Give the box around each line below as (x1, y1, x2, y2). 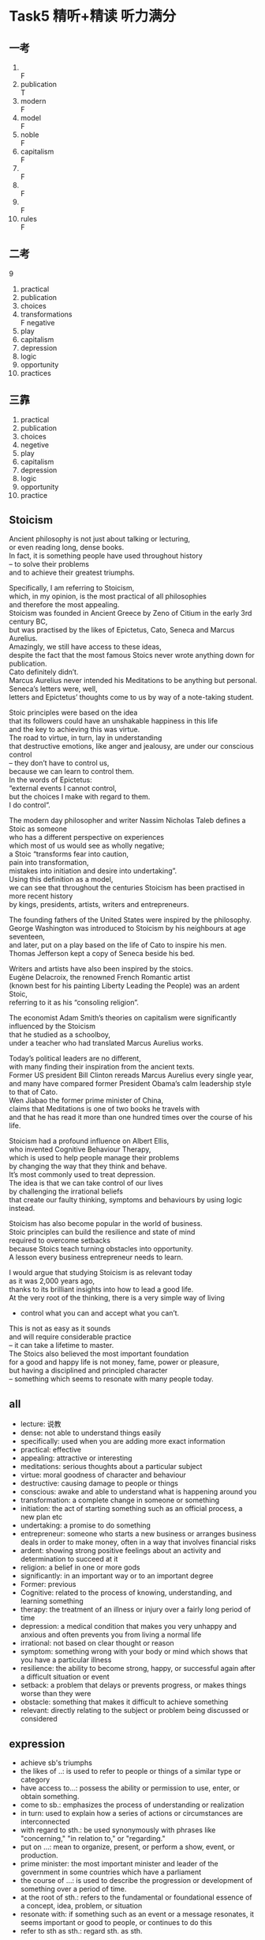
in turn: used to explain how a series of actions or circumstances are (20, 1809, 244, 1818)
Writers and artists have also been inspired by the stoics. (9, 964, 193, 974)
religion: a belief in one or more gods (20, 1562, 140, 1572)
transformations (20, 309, 73, 319)
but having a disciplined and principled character (9, 1366, 168, 1376)
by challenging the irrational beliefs (9, 1186, 123, 1196)
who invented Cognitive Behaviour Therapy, (9, 1145, 151, 1154)
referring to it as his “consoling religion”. (9, 998, 139, 1008)
